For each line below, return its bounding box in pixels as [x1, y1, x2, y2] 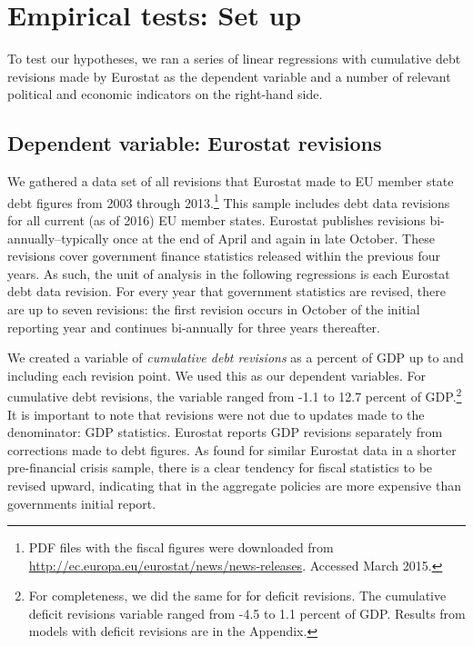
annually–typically [7, 228, 109, 247]
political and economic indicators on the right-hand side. [7, 84, 323, 104]
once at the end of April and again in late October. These [113, 228, 435, 247]
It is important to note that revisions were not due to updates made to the [7, 404, 425, 423]
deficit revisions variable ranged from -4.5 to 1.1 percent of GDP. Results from [28, 603, 466, 622]
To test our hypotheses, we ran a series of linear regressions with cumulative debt [7, 49, 461, 68]
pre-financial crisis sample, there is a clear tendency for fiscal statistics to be [7, 458, 433, 477]
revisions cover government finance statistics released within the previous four [7, 246, 440, 265]
